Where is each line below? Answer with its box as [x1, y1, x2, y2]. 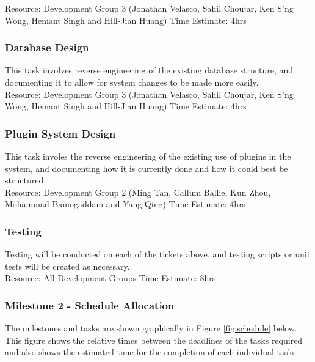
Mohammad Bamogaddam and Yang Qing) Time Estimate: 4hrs [5, 198, 246, 210]
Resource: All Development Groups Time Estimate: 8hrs [5, 271, 216, 284]
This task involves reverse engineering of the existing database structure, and [5, 64, 294, 76]
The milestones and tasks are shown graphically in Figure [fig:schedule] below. [5, 322, 297, 334]
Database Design [5, 40, 89, 55]
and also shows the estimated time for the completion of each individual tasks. [5, 345, 299, 358]
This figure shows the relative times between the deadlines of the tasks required [5, 333, 303, 346]
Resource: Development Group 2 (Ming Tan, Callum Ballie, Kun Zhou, [5, 185, 271, 198]
